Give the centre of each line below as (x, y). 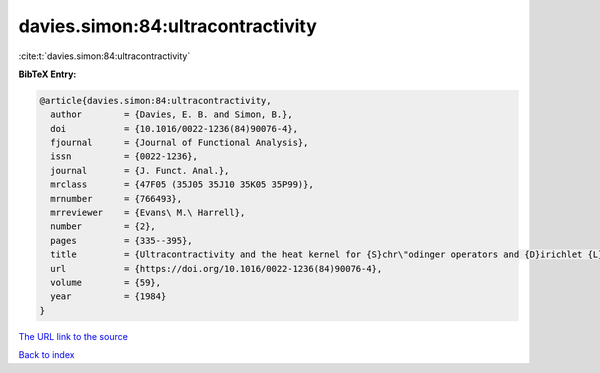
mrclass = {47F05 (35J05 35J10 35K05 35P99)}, (182, 184)
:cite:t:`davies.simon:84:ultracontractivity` (104, 56)
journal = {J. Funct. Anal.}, (140, 170)
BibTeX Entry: (47, 74)
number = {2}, (103, 226)
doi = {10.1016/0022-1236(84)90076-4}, (174, 128)
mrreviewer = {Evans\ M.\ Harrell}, (148, 213)
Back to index (46, 355)
